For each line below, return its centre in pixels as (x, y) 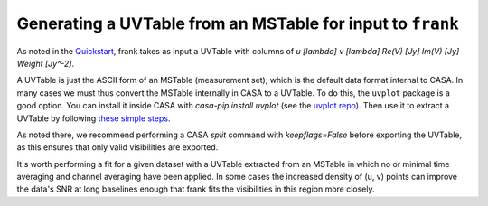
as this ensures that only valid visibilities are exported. (117, 147)
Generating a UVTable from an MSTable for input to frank (238, 23)
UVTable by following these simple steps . (94, 118)
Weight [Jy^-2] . (46, 63)
